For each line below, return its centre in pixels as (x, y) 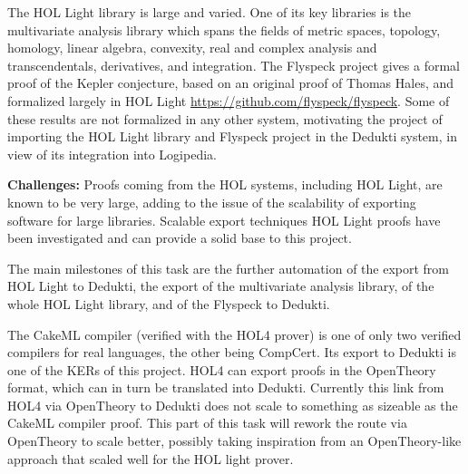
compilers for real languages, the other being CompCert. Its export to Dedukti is (232, 352)
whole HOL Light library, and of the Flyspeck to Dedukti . (169, 303)
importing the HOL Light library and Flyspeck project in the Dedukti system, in (232, 136)
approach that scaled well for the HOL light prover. (151, 458)
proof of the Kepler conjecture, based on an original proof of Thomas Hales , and (231, 83)
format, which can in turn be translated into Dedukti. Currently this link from (226, 387)
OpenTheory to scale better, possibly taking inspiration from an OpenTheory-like (234, 441)
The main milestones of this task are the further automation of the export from (229, 268)
